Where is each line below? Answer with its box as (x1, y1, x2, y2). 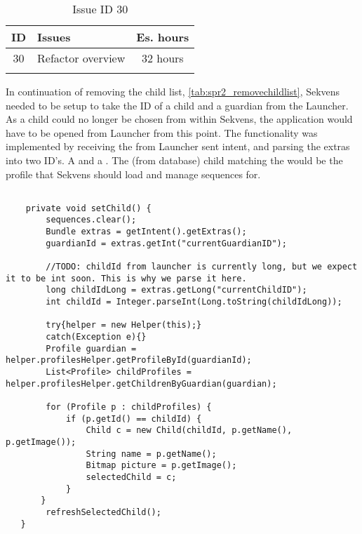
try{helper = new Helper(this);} (46, 320, 202, 331)
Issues (37, 29, 71, 45)
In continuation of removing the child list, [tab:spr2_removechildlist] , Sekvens (6, 84, 340, 98)
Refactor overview (37, 50, 126, 66)
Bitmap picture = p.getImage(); (86, 460, 237, 471)
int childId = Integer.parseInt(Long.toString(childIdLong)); (46, 297, 342, 307)
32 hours (141, 50, 184, 66)
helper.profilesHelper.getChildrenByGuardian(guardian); (6, 378, 277, 389)
